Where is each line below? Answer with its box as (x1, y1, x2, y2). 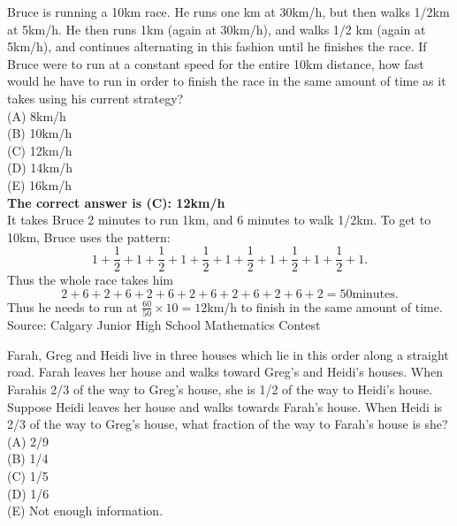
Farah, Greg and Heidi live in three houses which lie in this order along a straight (7, 345, 449, 363)
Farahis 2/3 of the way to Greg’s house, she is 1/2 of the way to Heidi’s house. (7, 380, 433, 399)
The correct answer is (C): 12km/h (7, 193, 225, 211)
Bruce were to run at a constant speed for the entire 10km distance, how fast (7, 54, 424, 72)
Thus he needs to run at (7, 297, 138, 316)
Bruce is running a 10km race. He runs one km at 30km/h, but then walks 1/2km (7, 3, 450, 20)
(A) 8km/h (7, 106, 66, 125)
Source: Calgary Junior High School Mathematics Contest (7, 316, 321, 334)
